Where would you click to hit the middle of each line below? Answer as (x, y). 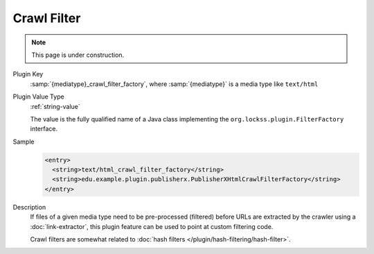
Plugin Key (28, 74)
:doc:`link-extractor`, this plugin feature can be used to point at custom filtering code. (152, 226)
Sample (24, 142)
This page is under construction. (78, 55)
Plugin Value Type (39, 96)
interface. (44, 129)
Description (29, 207)
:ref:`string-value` (55, 106)
